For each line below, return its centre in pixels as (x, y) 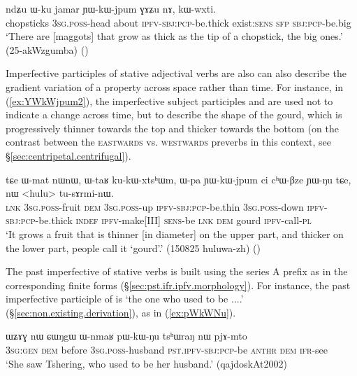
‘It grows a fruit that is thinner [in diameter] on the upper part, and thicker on (175, 234)
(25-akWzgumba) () (47, 49)
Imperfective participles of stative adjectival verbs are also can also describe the (176, 73)
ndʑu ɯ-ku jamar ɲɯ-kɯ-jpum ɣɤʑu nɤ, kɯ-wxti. (111, 8)
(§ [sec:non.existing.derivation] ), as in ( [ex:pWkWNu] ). (121, 312)
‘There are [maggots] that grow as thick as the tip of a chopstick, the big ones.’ (174, 36)
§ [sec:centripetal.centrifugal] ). (68, 155)
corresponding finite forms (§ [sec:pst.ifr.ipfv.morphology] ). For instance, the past (178, 285)
